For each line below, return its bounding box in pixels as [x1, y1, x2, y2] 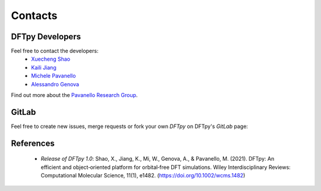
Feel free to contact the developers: [11, 48, 99, 55]
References [11, 138, 55, 148]
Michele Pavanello [31, 72, 76, 80]
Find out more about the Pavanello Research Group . [11, 92, 138, 99]
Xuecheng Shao [31, 55, 71, 62]
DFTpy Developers [11, 32, 81, 42]
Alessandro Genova [31, 80, 80, 87]
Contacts [11, 9, 58, 22]
